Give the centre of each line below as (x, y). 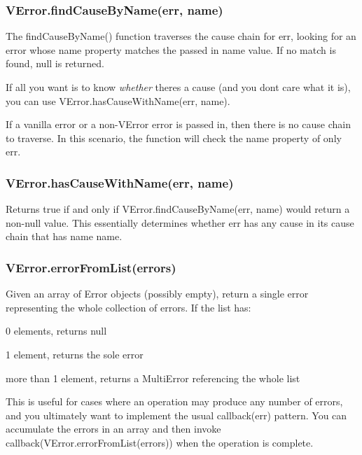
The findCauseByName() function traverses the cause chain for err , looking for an (181, 36)
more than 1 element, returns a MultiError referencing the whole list (153, 378)
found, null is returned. (55, 63)
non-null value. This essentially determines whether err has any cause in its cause (180, 222)
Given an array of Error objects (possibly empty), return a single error (157, 294)
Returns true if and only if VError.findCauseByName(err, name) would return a (178, 209)
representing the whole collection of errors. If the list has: (128, 307)
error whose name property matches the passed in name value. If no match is (171, 49)
